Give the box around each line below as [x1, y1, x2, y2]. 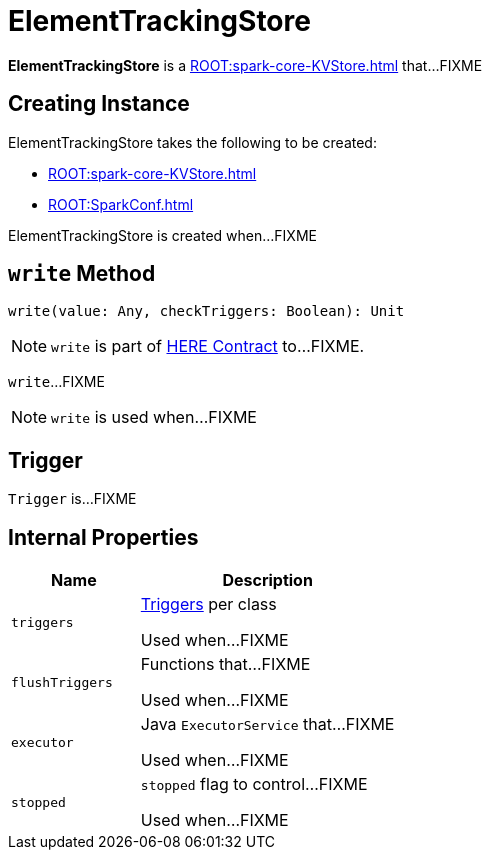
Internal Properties [8, 524, 199, 550]
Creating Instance [8, 91, 190, 117]
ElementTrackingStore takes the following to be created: [8, 133, 377, 151]
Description [222, 570, 313, 591]
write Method [8, 261, 156, 287]
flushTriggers [11, 674, 113, 690]
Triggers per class [140, 594, 277, 615]
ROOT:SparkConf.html [48, 195, 194, 213]
